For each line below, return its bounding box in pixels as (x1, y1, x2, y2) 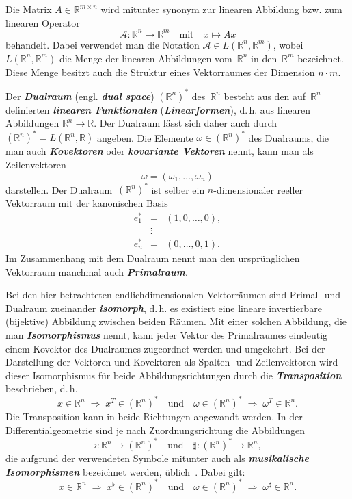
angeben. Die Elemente (96, 130, 193, 144)
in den (251, 51, 277, 65)
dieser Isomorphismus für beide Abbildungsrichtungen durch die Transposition (5, 368, 342, 382)
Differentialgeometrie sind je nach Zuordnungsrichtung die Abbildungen (5, 423, 306, 437)
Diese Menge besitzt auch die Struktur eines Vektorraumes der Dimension (5, 64, 315, 79)
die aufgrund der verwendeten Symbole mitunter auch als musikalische (5, 451, 309, 465)
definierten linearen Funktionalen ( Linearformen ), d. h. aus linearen (5, 102, 311, 116)
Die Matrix (5, 2, 52, 16)
